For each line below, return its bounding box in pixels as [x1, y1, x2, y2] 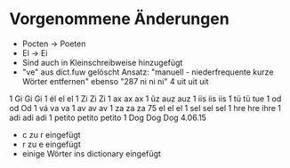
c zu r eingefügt [21, 129, 82, 140]
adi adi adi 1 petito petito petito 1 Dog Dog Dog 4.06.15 [9, 112, 207, 123]
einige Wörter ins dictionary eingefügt [21, 148, 162, 159]
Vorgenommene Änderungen [9, 9, 230, 29]
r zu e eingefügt [21, 139, 82, 149]
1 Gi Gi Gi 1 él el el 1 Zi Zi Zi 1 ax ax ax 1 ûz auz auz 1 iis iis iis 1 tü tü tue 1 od [9, 93, 282, 104]
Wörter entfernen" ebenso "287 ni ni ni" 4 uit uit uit [21, 76, 209, 86]
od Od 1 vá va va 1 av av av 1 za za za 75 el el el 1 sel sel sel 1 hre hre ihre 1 [9, 102, 282, 113]
